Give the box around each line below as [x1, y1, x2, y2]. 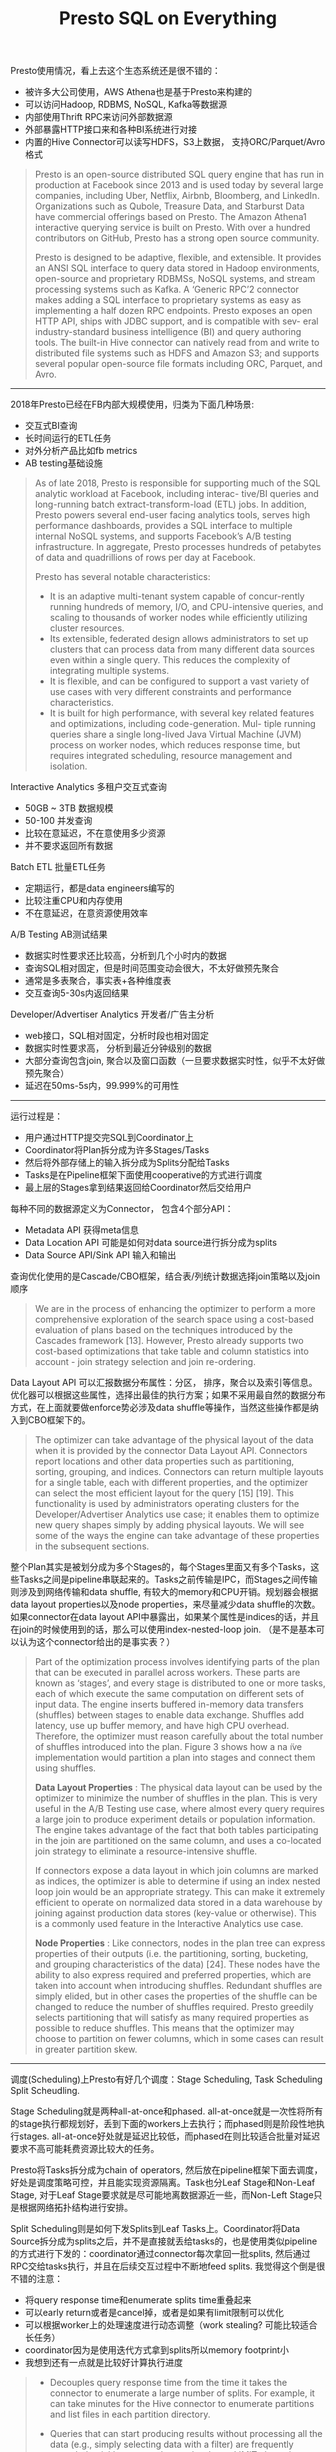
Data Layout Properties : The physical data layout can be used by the [34, 1782, 323, 1794]
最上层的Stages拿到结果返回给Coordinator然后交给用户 [24, 1182, 252, 1194]
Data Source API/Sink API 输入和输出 [24, 1249, 177, 1261]
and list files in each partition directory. [49, 2408, 211, 2421]
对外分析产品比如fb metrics [24, 445, 138, 457]
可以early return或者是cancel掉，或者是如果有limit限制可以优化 [24, 2307, 285, 2319]
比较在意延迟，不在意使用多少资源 [24, 827, 166, 839]
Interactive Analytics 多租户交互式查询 [10, 781, 168, 793]
